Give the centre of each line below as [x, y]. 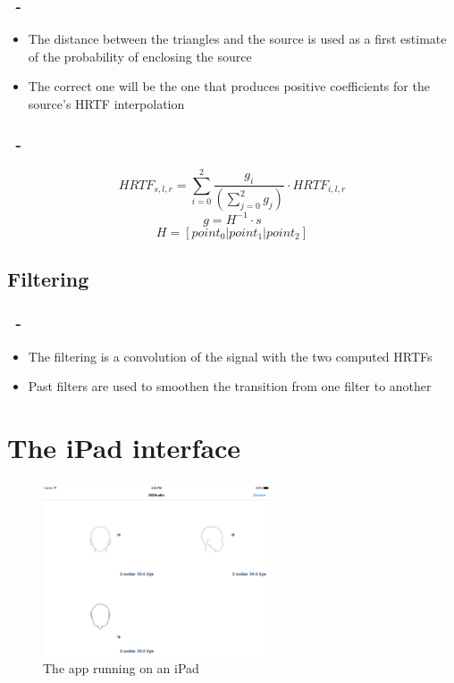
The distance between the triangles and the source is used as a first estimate [237, 39]
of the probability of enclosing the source [140, 56]
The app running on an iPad [121, 668]
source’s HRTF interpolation [106, 104]
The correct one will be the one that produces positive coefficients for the [229, 86]
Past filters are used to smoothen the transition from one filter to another [230, 386]
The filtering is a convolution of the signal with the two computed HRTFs [230, 356]
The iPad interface [124, 447]
